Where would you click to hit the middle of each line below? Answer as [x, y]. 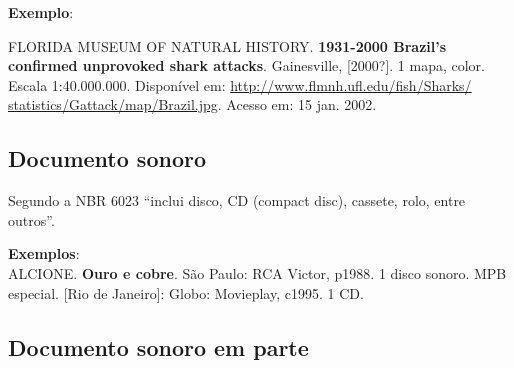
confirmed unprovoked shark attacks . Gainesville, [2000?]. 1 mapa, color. [246, 65]
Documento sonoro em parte [158, 346]
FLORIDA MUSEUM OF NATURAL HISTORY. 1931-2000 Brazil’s [227, 45]
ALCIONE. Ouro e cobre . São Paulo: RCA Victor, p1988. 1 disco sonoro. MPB [257, 272]
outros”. [31, 219]
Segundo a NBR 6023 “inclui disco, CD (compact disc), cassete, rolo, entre [237, 200]
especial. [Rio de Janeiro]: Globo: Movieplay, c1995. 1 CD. [186, 292]
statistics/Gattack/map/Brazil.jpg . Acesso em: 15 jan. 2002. [192, 104]
